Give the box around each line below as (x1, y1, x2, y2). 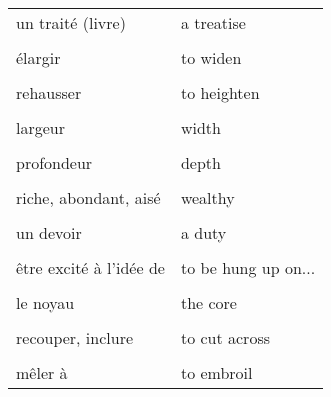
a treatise (180, 11, 246, 34)
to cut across (180, 326, 270, 349)
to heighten (180, 81, 260, 104)
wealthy (180, 186, 235, 209)
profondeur (16, 151, 93, 174)
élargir (16, 46, 61, 69)
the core (180, 291, 237, 314)
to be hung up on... (180, 256, 316, 279)
